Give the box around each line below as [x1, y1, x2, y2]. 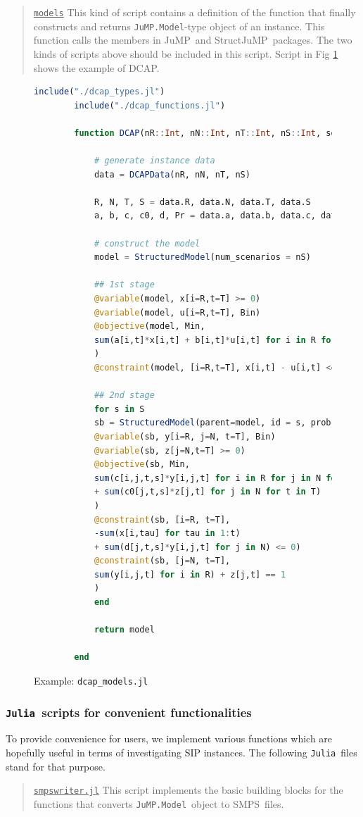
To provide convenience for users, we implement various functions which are [6, 731, 333, 746]
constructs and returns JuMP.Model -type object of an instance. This [33, 18, 325, 33]
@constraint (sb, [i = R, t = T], [94, 514, 231, 525]
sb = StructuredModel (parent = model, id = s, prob [94, 418, 331, 428]
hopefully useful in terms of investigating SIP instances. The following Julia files [6, 745, 357, 760]
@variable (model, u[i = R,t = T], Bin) [94, 307, 261, 318]
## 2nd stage [94, 390, 155, 401]
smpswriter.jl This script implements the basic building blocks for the [33, 782, 343, 797]
